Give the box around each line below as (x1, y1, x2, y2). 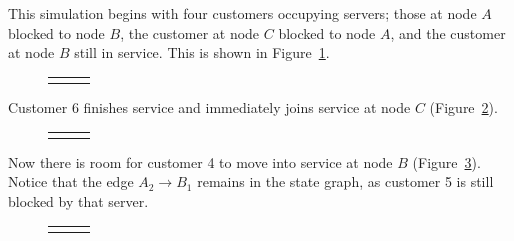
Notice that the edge (8, 171, 134, 192)
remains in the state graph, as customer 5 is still (197, 171, 494, 192)
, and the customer (390, 22, 506, 43)
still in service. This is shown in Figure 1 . (74, 42, 330, 63)
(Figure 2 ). (429, 97, 498, 118)
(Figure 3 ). (412, 151, 481, 172)
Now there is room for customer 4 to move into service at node (8, 151, 393, 172)
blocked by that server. (8, 191, 149, 212)
